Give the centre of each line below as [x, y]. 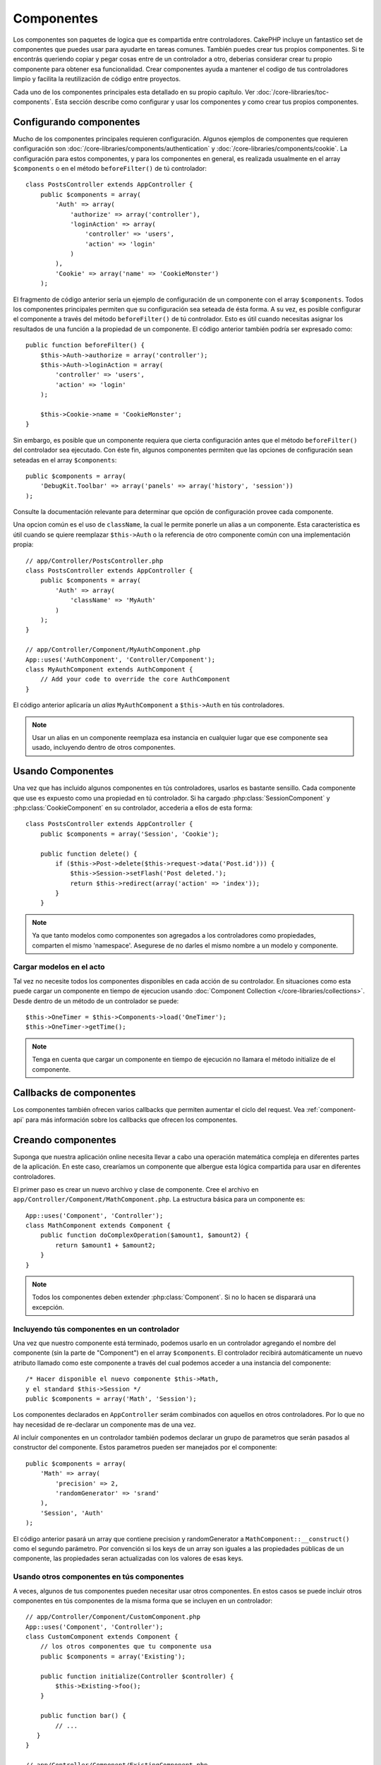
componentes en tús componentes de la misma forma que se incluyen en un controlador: [143, 1601]
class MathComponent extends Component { [98, 1226]
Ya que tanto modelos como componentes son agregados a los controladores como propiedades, [174, 935]
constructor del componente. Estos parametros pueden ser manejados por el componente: [145, 1447]
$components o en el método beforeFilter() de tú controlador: [110, 168]
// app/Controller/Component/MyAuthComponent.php [113, 650]
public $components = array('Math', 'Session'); [111, 1399]
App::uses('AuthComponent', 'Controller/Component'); [120, 659]
